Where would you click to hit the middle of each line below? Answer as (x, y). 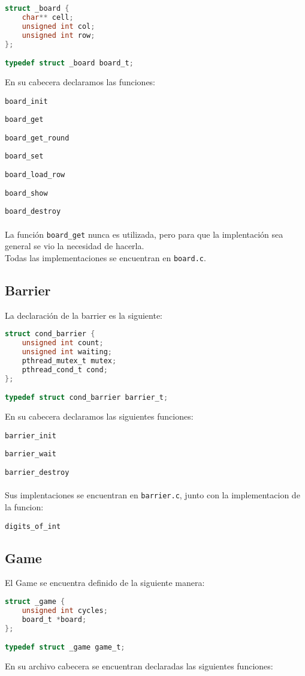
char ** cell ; (48, 17)
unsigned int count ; (63, 343)
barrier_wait (31, 454)
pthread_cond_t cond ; (65, 370)
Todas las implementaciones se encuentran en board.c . (105, 257)
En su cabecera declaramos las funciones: (80, 81)
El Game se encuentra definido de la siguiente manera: (105, 583)
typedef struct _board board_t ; (69, 63)
